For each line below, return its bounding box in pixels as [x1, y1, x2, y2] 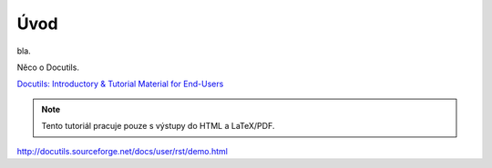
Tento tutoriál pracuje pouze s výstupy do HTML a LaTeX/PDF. [41, 121, 275, 132]
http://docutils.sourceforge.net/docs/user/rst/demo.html [16, 145, 228, 156]
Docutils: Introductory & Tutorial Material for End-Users [16, 78, 224, 90]
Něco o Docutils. [16, 62, 79, 73]
